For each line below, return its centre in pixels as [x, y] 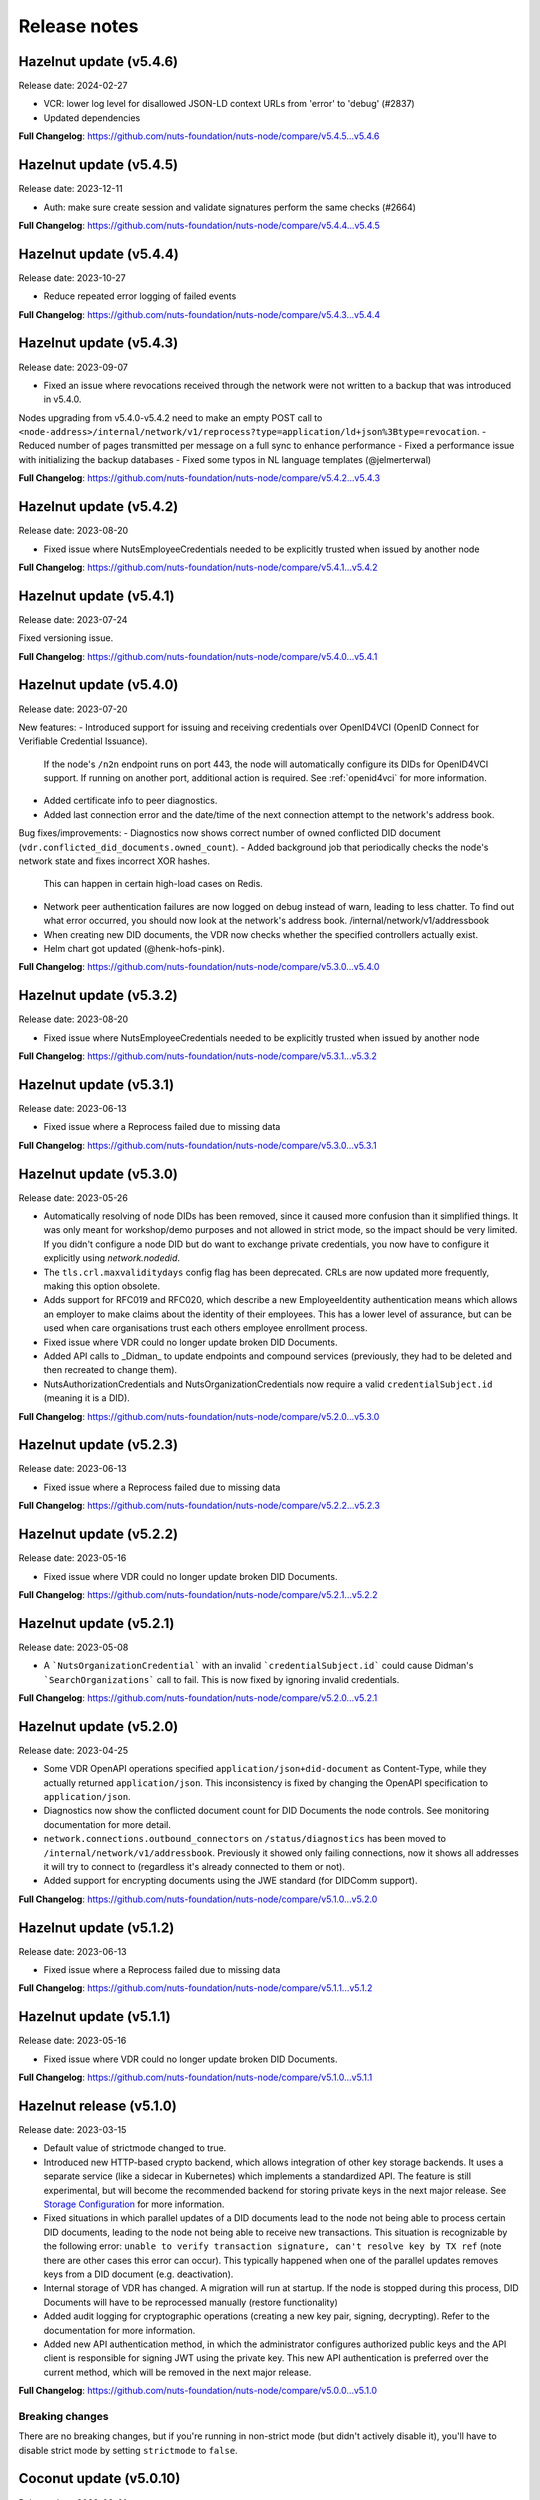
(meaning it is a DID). [86, 1398]
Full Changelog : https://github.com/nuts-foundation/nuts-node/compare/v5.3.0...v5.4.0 [199, 967]
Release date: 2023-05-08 [73, 1647]
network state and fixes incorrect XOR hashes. [114, 861]
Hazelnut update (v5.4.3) [98, 343]
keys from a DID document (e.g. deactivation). [138, 2274]
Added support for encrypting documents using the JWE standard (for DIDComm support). [230, 1881]
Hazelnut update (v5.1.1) [94, 2016]
